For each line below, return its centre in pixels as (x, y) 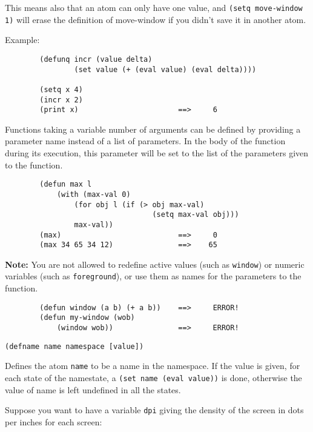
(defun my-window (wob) (87, 318)
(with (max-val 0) (94, 194)
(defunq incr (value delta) (96, 59)
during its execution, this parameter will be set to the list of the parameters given (157, 153)
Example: (22, 40)
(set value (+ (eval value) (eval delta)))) (165, 69)
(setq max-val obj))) (196, 215)
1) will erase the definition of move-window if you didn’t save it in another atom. (156, 19)
